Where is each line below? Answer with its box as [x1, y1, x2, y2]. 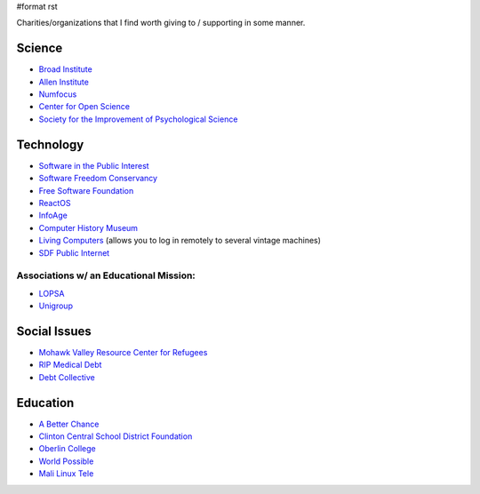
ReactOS [38, 197, 71, 208]
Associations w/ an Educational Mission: [16, 269, 196, 282]
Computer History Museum [38, 222, 138, 233]
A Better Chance [38, 418, 100, 429]
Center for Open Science [38, 101, 131, 112]
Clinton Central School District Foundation [38, 431, 193, 442]
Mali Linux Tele [38, 468, 94, 479]
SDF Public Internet [38, 247, 110, 258]
